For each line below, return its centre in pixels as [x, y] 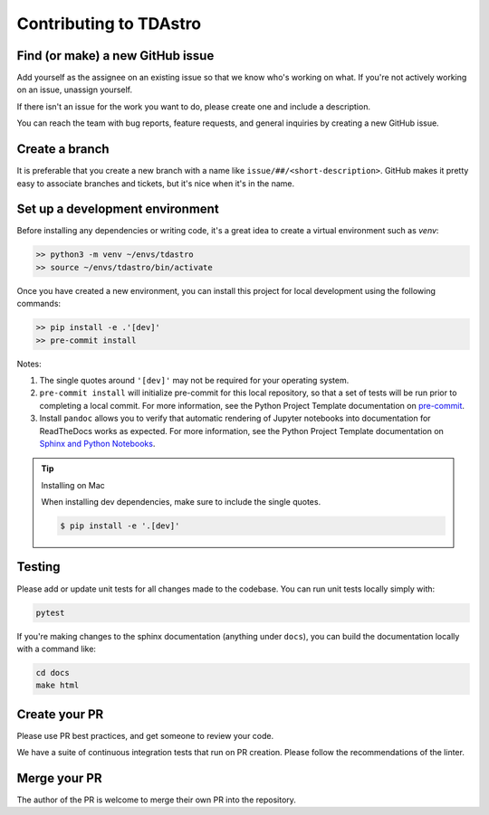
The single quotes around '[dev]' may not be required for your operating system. [194, 380]
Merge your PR [60, 778]
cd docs [53, 673]
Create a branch [63, 149]
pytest [50, 612]
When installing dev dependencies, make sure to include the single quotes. [181, 502]
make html [58, 686]
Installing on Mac [73, 485]
